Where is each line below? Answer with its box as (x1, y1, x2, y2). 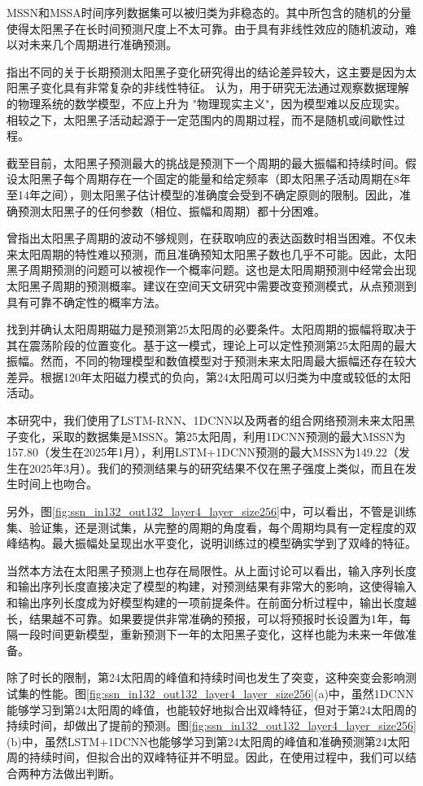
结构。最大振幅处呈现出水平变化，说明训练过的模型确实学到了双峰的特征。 (17, 535, 416, 552)
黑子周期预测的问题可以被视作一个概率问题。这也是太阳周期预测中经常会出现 (7, 261, 416, 278)
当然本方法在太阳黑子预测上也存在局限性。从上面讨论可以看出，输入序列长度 (7, 561, 416, 579)
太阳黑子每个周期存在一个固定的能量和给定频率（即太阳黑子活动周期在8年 (17, 170, 411, 187)
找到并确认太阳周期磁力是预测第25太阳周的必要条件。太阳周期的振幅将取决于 (7, 321, 416, 338)
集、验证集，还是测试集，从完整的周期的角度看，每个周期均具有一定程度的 (7, 518, 405, 535)
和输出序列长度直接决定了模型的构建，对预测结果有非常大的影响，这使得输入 (7, 578, 416, 595)
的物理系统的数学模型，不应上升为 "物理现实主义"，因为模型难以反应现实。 (7, 94, 407, 111)
